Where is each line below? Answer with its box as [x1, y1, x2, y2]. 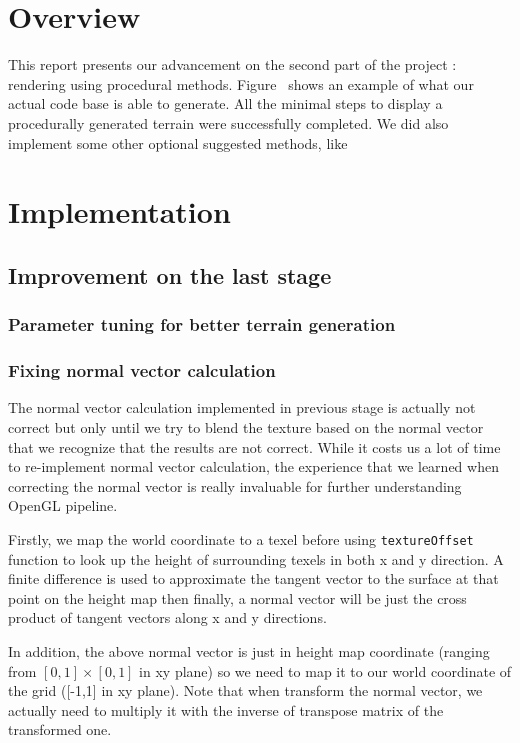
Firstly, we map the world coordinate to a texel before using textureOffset [8, 528, 474, 549]
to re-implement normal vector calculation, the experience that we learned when [8, 456, 499, 477]
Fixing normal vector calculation [8, 358, 276, 383]
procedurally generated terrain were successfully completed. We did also [8, 112, 449, 133]
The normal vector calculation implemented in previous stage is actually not [8, 397, 476, 418]
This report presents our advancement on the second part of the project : [8, 54, 457, 75]
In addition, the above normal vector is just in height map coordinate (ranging [8, 640, 490, 661]
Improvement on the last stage [8, 259, 332, 290]
